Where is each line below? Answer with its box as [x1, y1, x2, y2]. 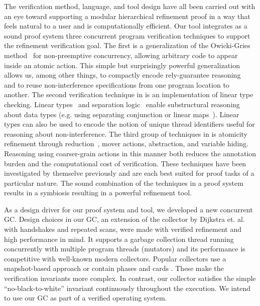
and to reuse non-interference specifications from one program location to [4, 79, 229, 90]
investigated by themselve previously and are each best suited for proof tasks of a [4, 168, 254, 178]
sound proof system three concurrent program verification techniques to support [4, 30, 250, 41]
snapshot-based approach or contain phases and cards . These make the [4, 263, 224, 273]
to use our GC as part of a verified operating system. [4, 292, 167, 303]
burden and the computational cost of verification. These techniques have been [4, 158, 246, 168]
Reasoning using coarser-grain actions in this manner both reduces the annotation [4, 148, 256, 158]
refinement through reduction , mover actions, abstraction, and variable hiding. [4, 138, 248, 149]
